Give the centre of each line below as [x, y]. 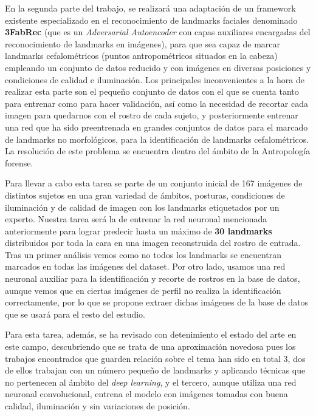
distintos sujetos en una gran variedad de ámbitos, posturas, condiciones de [145, 195]
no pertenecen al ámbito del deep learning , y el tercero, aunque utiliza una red [151, 382]
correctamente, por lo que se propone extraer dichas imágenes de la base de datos [157, 302]
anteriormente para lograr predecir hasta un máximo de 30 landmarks [139, 230]
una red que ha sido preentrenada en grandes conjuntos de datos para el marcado [156, 127]
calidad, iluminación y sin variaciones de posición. [98, 406]
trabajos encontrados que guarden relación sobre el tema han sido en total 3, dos [155, 358]
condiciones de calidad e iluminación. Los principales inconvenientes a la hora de [155, 79]
